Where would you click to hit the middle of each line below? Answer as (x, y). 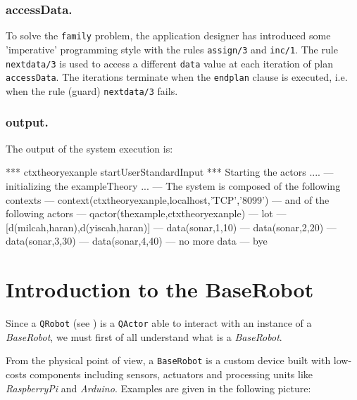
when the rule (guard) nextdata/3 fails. (92, 90)
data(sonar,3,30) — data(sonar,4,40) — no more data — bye (137, 241)
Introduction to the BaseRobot (160, 289)
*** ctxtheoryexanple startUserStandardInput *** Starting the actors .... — (170, 172)
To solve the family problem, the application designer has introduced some (168, 36)
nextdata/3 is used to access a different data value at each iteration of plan (169, 63)
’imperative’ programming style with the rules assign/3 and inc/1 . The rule (172, 49)
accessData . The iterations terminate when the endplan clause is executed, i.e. (177, 77)
